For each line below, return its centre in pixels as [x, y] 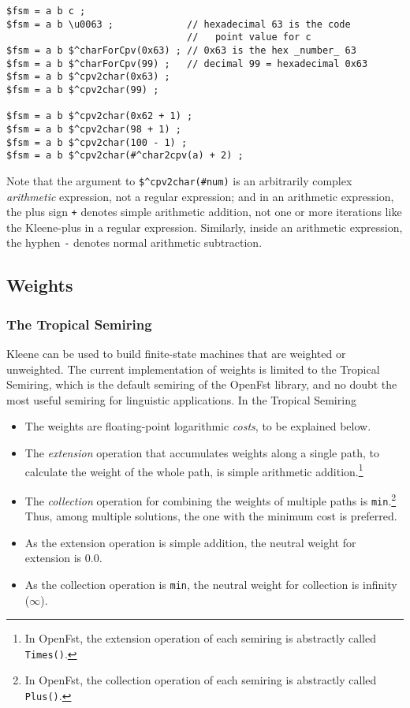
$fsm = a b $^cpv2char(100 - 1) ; [97, 142]
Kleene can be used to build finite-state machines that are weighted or [176, 354]
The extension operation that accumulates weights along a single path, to [202, 453]
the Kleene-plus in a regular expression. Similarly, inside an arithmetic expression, [205, 227]
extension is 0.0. [63, 558]
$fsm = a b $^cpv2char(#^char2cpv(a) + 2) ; [125, 156]
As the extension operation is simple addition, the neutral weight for [190, 542]
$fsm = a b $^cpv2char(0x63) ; [88, 77]
